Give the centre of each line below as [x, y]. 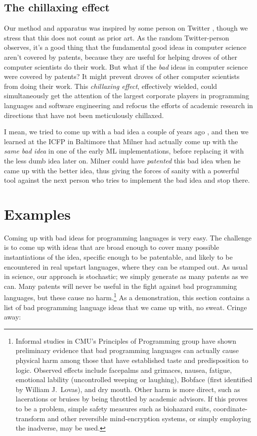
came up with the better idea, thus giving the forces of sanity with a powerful [122, 170]
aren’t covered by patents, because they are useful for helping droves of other [121, 57]
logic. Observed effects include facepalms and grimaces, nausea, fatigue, [124, 370]
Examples [37, 214]
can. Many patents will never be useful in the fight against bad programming [121, 286]
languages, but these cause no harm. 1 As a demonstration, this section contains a [127, 297]
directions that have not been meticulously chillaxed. [84, 115]
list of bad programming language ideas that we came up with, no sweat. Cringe [126, 307]
